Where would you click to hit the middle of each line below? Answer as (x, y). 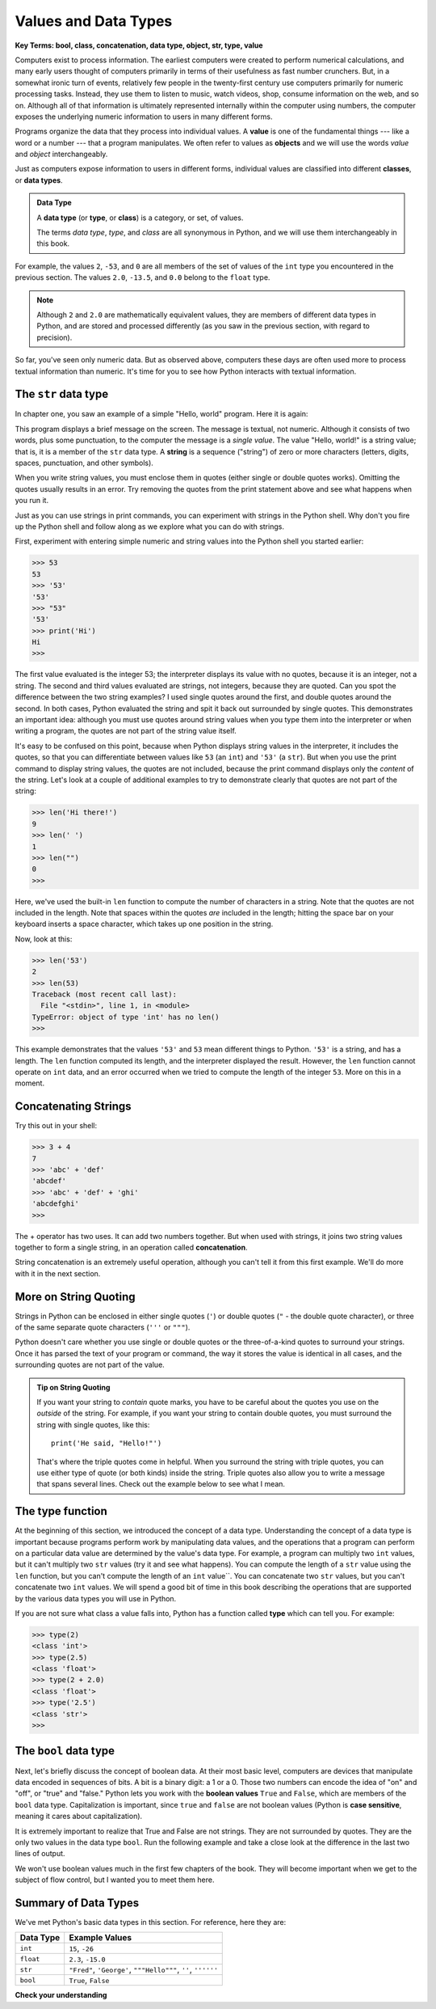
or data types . (39, 180)
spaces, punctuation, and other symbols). (84, 463)
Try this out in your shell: (56, 1126)
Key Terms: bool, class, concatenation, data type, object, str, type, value (139, 45)
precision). (55, 337)
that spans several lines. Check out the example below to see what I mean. (161, 1484)
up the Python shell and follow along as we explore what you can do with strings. (149, 527)
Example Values (101, 1938)
